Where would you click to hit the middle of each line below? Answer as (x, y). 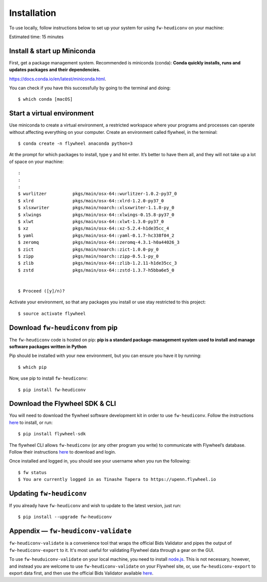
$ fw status (32, 472)
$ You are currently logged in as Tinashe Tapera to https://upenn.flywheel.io (117, 479)
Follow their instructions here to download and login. (63, 452)
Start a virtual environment (51, 113)
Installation (33, 13)
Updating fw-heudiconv (48, 494)
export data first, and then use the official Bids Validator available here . (81, 573)
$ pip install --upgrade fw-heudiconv (65, 517)
